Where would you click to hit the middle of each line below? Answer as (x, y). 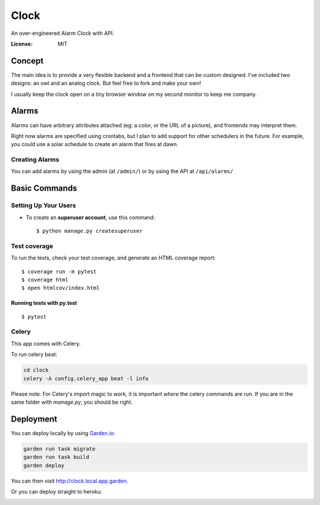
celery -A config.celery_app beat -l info (86, 378)
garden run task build (56, 457)
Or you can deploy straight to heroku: (57, 492)
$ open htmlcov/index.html (61, 288)
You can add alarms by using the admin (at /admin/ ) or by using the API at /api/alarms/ (122, 171)
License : (22, 44)
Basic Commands (44, 189)
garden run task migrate (60, 449)
